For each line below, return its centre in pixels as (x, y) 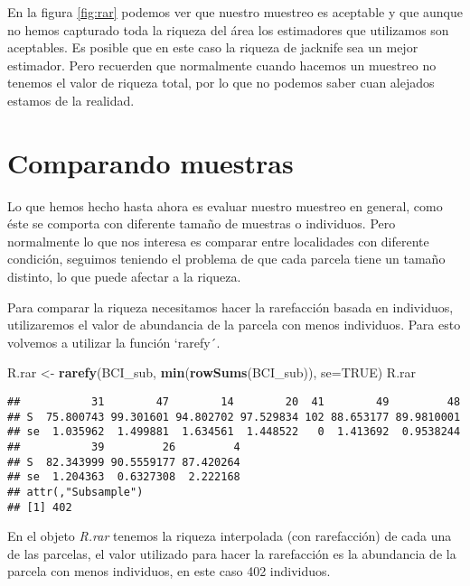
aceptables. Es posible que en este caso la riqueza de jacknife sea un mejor (213, 47)
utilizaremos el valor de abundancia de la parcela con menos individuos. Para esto (234, 325)
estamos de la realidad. (71, 100)
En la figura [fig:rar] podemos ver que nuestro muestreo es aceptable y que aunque (235, 12)
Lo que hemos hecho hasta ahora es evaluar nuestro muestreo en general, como (225, 205)
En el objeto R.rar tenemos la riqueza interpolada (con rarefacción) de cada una (230, 536)
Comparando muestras (150, 162)
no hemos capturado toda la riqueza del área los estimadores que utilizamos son (228, 29)
